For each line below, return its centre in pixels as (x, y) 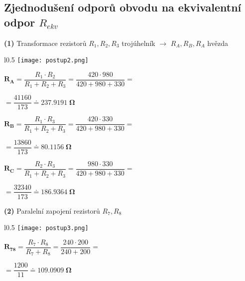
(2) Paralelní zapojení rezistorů (52, 210)
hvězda (218, 43)
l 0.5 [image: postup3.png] (46, 227)
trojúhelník (138, 43)
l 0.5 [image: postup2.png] (46, 60)
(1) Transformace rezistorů (45, 43)
